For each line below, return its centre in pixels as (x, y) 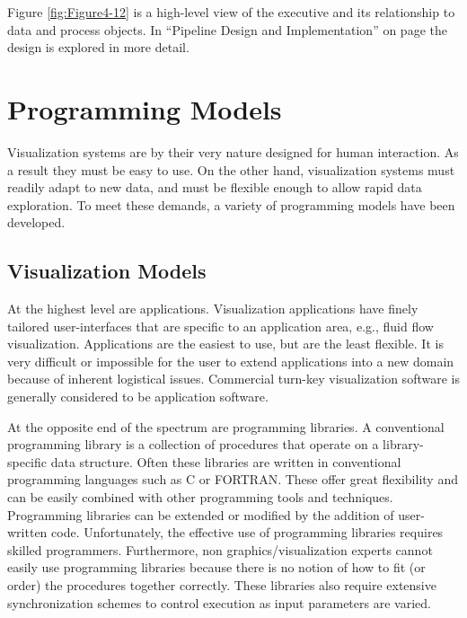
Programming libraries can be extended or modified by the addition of (201, 514)
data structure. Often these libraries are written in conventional (226, 461)
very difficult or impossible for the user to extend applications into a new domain (231, 361)
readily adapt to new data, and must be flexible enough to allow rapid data (215, 187)
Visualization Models (107, 271)
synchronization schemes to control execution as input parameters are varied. (219, 602)
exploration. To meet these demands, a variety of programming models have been (231, 204)
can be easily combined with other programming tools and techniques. (200, 497)
